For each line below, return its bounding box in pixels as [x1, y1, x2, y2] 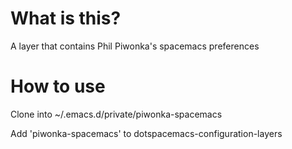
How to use [10, 75, 106, 98]
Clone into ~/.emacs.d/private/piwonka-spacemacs [10, 108, 223, 120]
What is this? [10, 7, 122, 30]
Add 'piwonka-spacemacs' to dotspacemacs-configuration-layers [10, 127, 283, 139]
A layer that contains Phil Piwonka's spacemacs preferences [10, 40, 260, 52]
